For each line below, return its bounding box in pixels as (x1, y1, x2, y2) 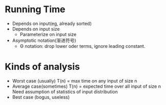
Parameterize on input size (19, 31, 77, 37)
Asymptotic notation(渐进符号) (12, 37, 76, 43)
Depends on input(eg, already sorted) (12, 20, 92, 27)
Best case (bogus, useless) (12, 94, 70, 100)
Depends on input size (12, 25, 60, 32)
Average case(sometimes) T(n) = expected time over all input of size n (12, 83, 161, 89)
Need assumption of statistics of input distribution (12, 88, 118, 95)
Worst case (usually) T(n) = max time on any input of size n (12, 77, 137, 84)
